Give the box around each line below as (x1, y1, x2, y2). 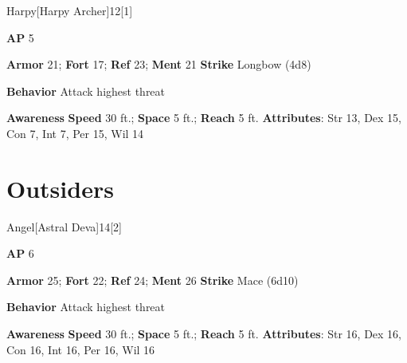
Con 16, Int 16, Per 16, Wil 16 (6, 341, 155, 357)
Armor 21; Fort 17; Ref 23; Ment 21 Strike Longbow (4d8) (6, 56, 311, 73)
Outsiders (6, 172, 114, 204)
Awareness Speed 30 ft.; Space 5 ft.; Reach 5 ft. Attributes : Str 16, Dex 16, (6, 326, 402, 342)
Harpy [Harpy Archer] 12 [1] (6, 2, 133, 18)
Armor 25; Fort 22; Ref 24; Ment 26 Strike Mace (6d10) (6, 271, 299, 288)
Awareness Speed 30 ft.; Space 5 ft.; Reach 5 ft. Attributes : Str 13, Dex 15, (6, 109, 402, 126)
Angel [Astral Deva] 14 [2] (6, 218, 123, 235)
